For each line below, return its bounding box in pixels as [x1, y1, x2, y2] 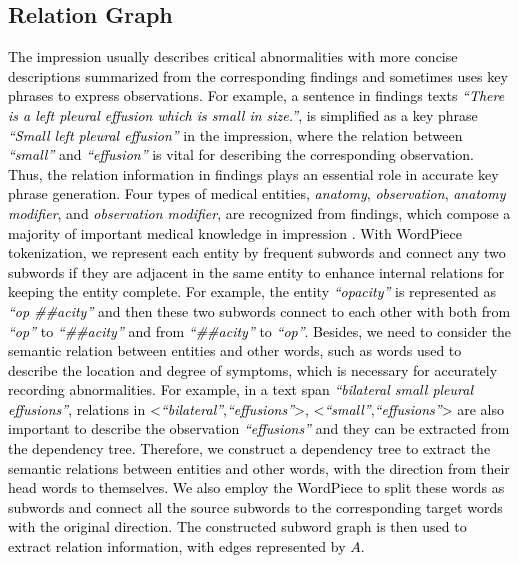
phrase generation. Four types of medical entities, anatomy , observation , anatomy [8, 183, 506, 204]
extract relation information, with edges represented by [8, 536, 346, 557]
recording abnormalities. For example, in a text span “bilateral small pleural [8, 379, 474, 400]
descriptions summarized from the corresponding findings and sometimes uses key [8, 65, 508, 86]
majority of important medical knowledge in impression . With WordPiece [8, 222, 462, 243]
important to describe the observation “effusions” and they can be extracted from [8, 418, 510, 439]
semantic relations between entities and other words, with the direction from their [8, 457, 510, 478]
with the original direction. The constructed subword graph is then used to [8, 516, 467, 537]
